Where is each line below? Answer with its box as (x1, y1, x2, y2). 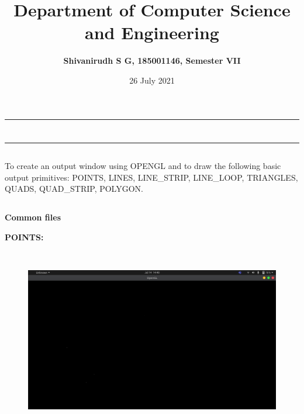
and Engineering (85, 20, 219, 44)
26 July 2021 (129, 74, 175, 86)
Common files (5, 211, 61, 223)
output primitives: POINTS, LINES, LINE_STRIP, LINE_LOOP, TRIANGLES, (5, 171, 298, 183)
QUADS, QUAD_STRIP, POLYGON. (5, 182, 143, 195)
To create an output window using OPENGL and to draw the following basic (5, 160, 281, 172)
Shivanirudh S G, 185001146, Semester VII (63, 54, 241, 67)
